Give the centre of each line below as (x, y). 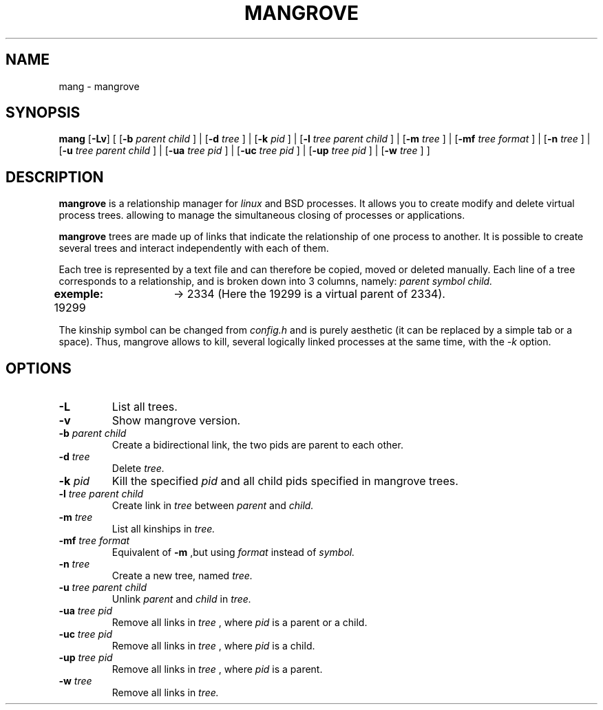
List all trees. (145, 407)
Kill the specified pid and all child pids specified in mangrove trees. (285, 481)
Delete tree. (138, 469)
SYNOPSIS (43, 113)
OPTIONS (39, 368)
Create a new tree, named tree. (182, 576)
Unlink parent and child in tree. (181, 599)
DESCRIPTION (55, 177)
